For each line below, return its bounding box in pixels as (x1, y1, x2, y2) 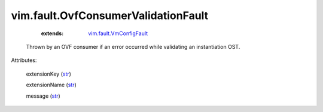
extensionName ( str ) (26, 81, 77, 89)
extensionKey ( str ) (26, 70, 72, 77)
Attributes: (11, 57, 37, 64)
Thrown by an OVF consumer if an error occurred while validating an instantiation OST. (26, 43, 240, 50)
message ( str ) (26, 92, 61, 99)
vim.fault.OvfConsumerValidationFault (11, 9, 209, 22)
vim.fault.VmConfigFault (88, 30, 148, 37)
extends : (41, 30, 64, 37)
